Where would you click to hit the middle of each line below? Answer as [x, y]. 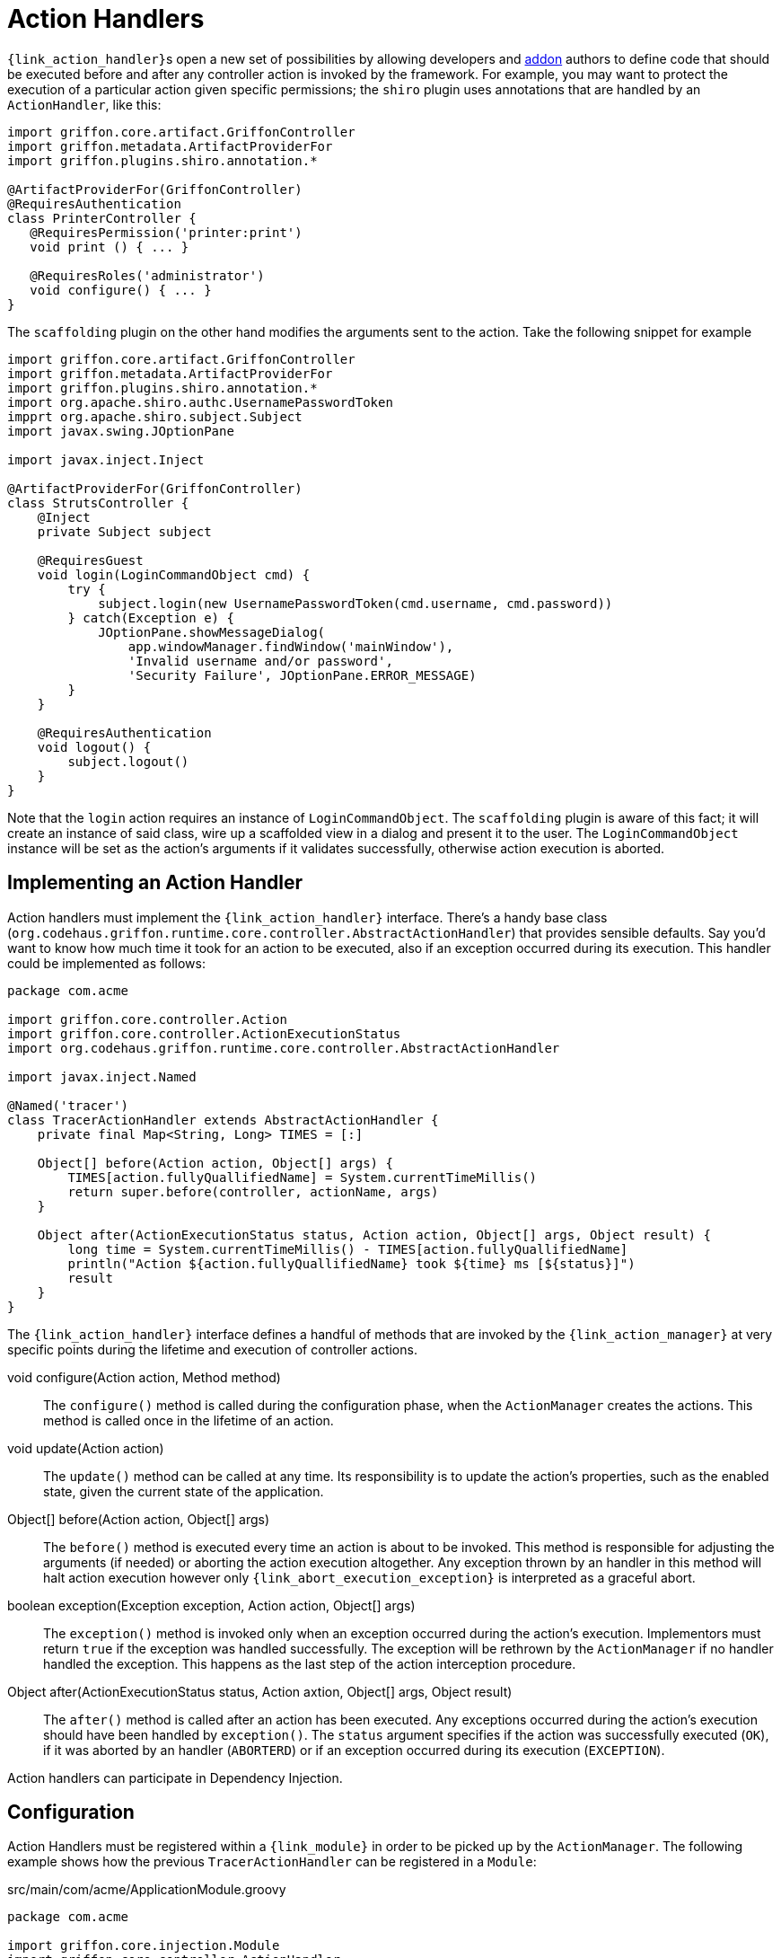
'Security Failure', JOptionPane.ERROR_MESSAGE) [302, 675]
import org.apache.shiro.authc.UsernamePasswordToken [200, 402]
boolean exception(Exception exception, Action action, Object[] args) [211, 1605]
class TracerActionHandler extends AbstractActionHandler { [223, 1120]
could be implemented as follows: [106, 963]
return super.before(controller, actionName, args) [253, 1191]
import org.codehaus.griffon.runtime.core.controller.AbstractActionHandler [284, 1048]
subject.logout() [128, 761]
